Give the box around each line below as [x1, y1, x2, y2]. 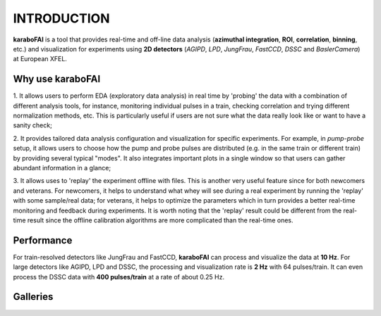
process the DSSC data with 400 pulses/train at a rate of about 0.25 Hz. [13, 272, 225, 281]
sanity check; [13, 121, 52, 129]
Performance [13, 234, 73, 246]
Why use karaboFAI [13, 73, 101, 85]
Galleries [13, 291, 54, 303]
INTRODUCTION [13, 11, 110, 26]
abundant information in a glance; [13, 163, 111, 172]
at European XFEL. [13, 55, 67, 63]
